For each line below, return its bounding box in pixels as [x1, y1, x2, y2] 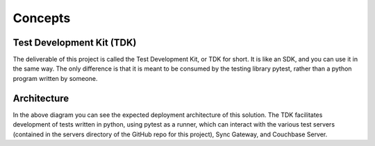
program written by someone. [12, 74, 98, 82]
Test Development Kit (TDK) [12, 37, 137, 48]
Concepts [12, 10, 71, 26]
